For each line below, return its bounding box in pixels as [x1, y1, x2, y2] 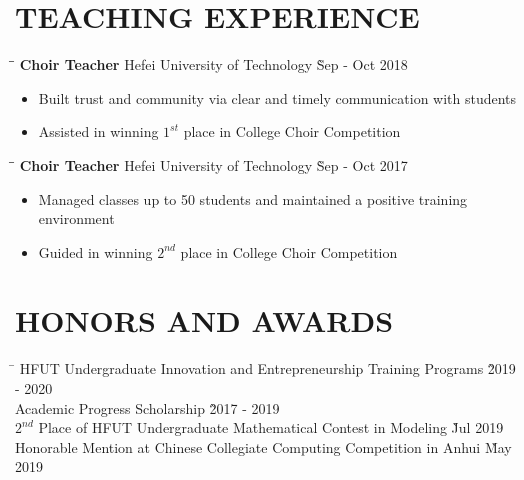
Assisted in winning [38, 121, 159, 142]
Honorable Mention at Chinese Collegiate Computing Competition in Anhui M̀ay [15, 436, 512, 457]
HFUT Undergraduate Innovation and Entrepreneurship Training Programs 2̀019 [19, 358, 516, 379]
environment [38, 208, 115, 229]
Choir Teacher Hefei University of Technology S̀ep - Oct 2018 [19, 54, 408, 75]
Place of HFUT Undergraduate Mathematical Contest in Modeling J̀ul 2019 [38, 417, 504, 438]
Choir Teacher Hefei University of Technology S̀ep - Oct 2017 [19, 154, 408, 175]
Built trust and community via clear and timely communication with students [38, 87, 517, 108]
